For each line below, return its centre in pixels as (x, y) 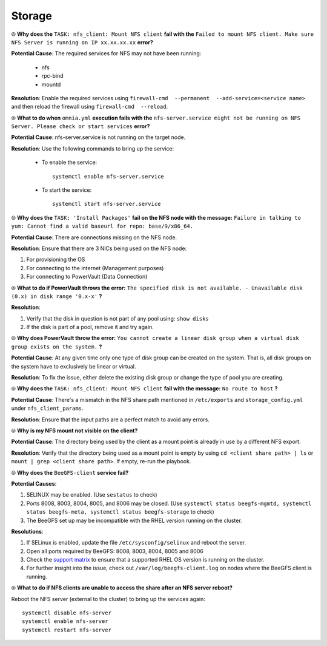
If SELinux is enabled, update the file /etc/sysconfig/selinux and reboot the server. (136, 543)
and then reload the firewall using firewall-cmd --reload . (90, 107)
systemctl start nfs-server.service (107, 204)
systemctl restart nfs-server (67, 630)
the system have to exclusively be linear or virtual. (74, 366)
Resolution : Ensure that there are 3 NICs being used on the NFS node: (99, 248)
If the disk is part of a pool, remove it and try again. (90, 327)
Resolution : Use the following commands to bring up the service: (93, 148)
